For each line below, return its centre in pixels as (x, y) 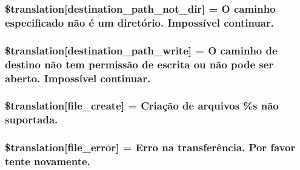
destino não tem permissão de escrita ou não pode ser (139, 64)
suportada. (32, 119)
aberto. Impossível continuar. (78, 78)
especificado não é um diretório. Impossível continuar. (139, 22)
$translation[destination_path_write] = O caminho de (141, 50)
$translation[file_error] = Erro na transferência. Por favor (150, 147)
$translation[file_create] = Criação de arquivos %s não (142, 106)
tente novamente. (48, 161)
